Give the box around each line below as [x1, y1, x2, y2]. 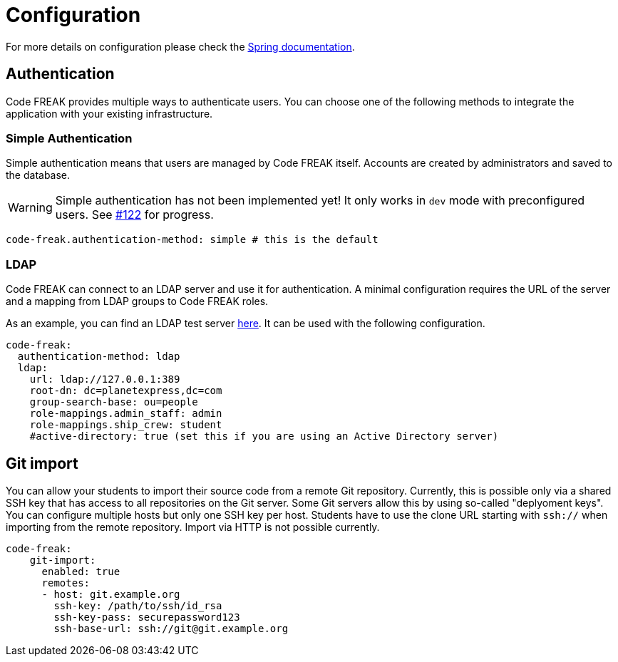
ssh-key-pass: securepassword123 [53, 611, 240, 623]
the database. [6, 169, 71, 182]
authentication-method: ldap [17, 351, 180, 363]
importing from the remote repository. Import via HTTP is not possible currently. [6, 520, 380, 533]
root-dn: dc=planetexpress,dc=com [29, 385, 222, 397]
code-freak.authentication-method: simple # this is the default [6, 234, 378, 246]
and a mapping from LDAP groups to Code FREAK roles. [6, 295, 269, 308]
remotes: [41, 576, 91, 589]
